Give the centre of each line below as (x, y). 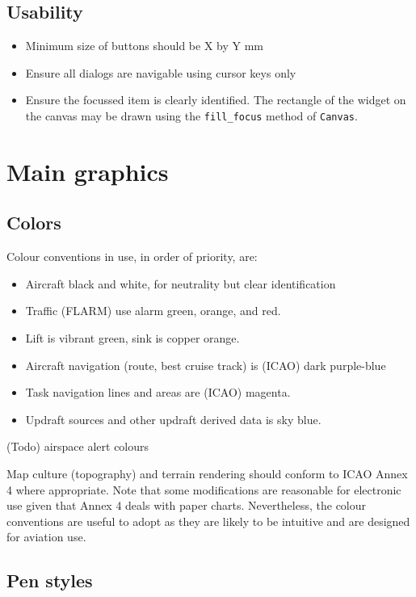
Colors (34, 223)
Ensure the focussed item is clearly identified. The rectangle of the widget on (216, 100)
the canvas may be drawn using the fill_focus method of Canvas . (191, 115)
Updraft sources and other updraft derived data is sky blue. (173, 419)
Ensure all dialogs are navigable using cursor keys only (161, 72)
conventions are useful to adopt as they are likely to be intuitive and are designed (208, 521)
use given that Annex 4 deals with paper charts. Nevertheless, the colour (187, 505)
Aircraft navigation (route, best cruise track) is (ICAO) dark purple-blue (206, 365)
